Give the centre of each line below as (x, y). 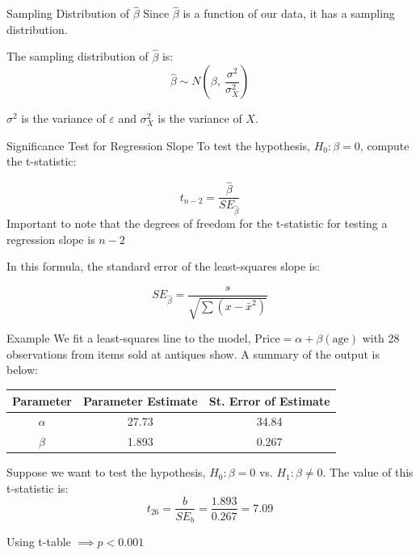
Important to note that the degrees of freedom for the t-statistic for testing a (197, 223)
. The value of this (368, 472)
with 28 (381, 338)
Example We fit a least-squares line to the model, (129, 338)
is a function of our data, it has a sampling (289, 13)
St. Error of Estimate (269, 400)
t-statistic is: (38, 488)
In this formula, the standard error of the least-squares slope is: (164, 266)
